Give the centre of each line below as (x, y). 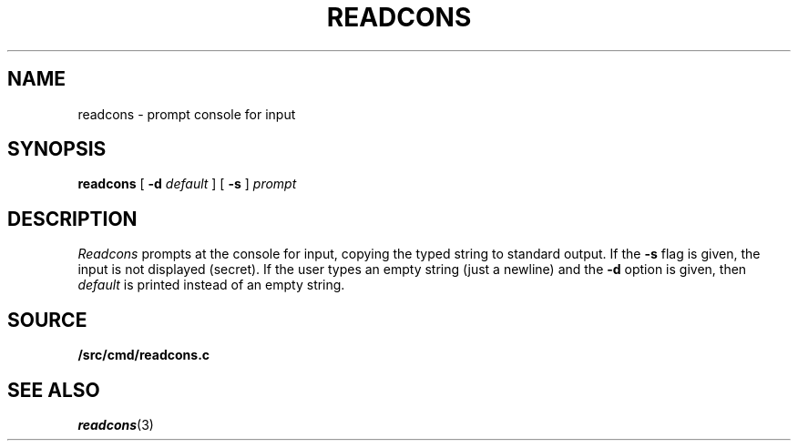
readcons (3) (116, 424)
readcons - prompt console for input (187, 114)
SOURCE (47, 320)
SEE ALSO (54, 390)
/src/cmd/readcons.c (144, 355)
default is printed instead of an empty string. (211, 285)
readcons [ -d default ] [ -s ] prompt (187, 184)
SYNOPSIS (57, 149)
